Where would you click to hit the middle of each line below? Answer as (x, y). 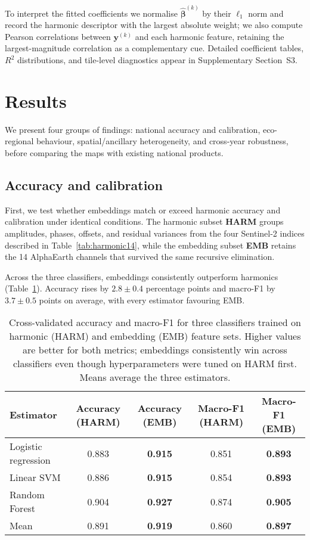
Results (36, 100)
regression (30, 460)
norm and (266, 13)
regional (19, 141)
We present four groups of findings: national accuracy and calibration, (133, 129)
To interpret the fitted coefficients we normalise (91, 13)
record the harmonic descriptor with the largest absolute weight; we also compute (154, 25)
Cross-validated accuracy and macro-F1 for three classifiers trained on (155, 322)
